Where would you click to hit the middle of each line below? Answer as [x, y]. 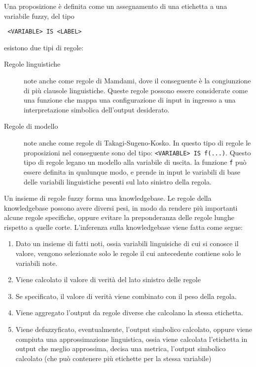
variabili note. [37, 263]
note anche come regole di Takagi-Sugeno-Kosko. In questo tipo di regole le [137, 143]
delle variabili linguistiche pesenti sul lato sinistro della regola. [118, 181]
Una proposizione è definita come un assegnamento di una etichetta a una [116, 6]
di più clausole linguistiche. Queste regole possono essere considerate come [136, 90]
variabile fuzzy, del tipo [39, 16]
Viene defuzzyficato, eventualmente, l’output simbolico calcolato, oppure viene [134, 329]
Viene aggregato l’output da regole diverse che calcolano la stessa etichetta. [129, 312]
